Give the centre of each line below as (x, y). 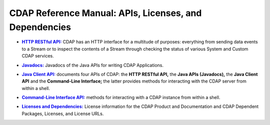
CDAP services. (38, 56)
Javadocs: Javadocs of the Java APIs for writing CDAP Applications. (92, 65)
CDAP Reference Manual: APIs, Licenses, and (105, 13)
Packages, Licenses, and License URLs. (63, 113)
